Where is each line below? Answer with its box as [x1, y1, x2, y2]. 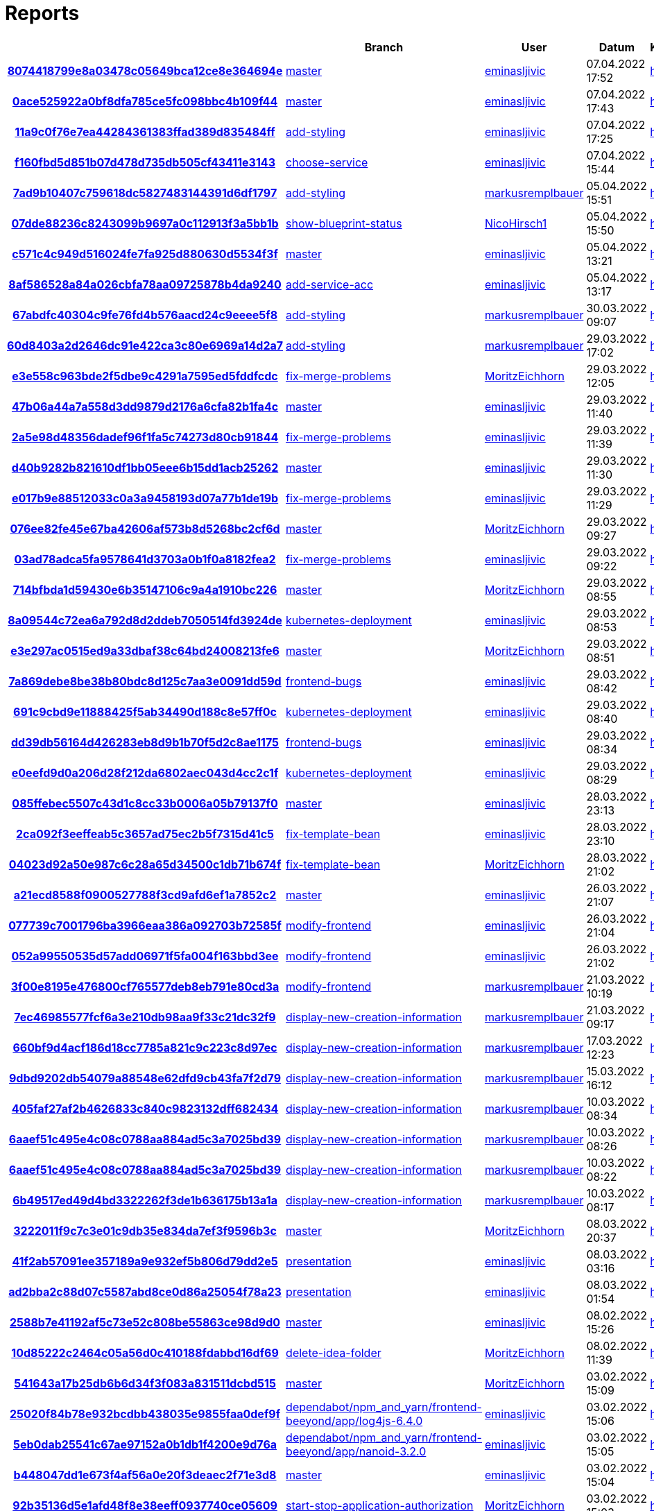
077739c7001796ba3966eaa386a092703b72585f [8, 918, 282, 932]
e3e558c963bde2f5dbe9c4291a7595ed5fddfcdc [12, 368, 278, 383]
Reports [5, 1, 80, 25]
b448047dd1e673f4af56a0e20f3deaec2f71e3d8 [13, 1467, 277, 1482]
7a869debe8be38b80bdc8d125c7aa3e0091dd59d [8, 674, 282, 688]
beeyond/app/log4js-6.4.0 [286, 1413, 423, 1428]
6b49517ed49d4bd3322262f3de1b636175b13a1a [12, 1193, 277, 1207]
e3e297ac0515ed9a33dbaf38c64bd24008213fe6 [10, 643, 279, 658]
